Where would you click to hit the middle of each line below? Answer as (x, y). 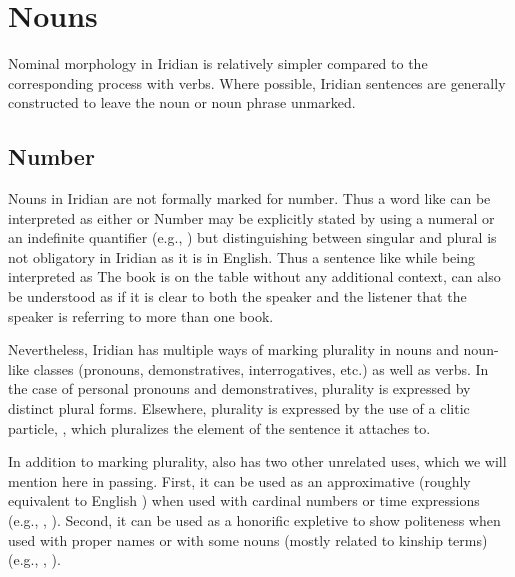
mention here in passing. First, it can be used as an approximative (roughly (239, 480)
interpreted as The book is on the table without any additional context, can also (254, 276)
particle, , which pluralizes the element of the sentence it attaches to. (219, 427)
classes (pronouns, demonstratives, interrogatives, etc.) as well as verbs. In (261, 368)
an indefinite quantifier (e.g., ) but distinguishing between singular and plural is (252, 237)
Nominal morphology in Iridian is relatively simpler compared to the (218, 63)
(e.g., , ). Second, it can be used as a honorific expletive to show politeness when (254, 520)
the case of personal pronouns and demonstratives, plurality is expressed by (239, 388)
